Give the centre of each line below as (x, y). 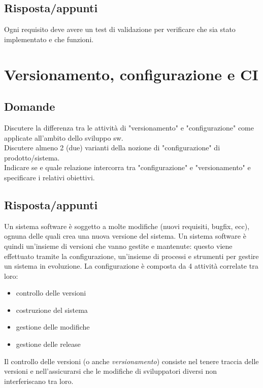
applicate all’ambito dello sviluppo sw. (64, 137)
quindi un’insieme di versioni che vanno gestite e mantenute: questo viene (118, 246)
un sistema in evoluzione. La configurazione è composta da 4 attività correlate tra (131, 266)
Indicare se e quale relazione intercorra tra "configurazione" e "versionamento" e (127, 167)
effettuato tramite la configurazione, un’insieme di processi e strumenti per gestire (131, 256)
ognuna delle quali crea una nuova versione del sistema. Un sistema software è (125, 236)
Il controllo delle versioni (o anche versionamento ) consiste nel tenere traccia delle (131, 361)
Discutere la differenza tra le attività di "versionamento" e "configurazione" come (129, 127)
